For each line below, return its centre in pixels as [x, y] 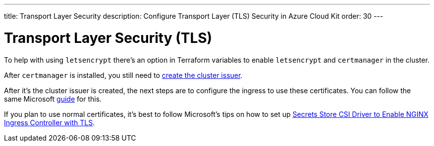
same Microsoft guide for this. [53, 99]
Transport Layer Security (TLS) [108, 38]
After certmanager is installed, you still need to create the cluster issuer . [123, 75]
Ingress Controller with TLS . [50, 122]
